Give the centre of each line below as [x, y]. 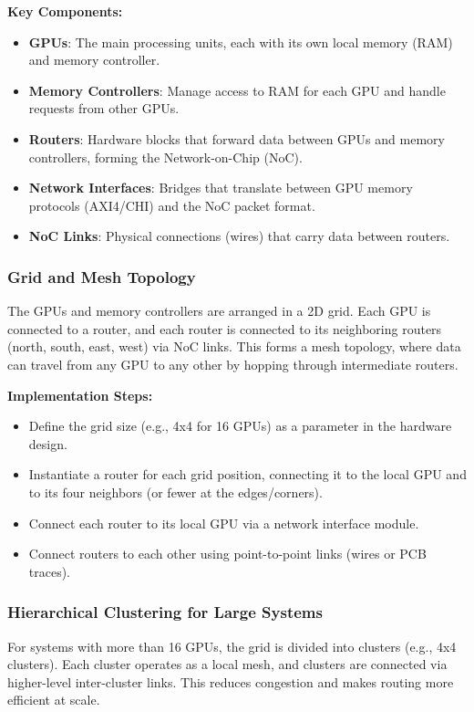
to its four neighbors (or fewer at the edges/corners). [175, 492]
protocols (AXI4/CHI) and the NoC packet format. [172, 205]
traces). [50, 571]
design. [48, 443]
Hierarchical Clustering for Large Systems [165, 612]
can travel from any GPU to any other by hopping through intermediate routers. [233, 364]
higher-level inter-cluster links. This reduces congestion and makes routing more [231, 681]
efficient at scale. [54, 700]
